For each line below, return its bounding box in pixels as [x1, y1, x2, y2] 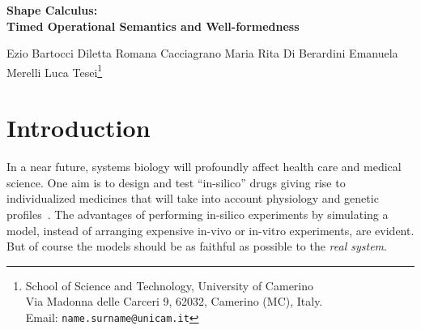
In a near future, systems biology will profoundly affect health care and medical [6, 158, 402, 175]
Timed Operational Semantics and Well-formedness [6, 17, 300, 34]
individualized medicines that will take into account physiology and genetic [6, 190, 379, 207]
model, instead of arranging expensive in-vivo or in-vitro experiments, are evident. [6, 221, 415, 238]
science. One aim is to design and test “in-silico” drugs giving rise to [6, 174, 346, 191]
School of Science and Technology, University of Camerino [25, 276, 314, 294]
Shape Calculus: [6, 2, 98, 18]
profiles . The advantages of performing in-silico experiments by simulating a [6, 205, 389, 222]
